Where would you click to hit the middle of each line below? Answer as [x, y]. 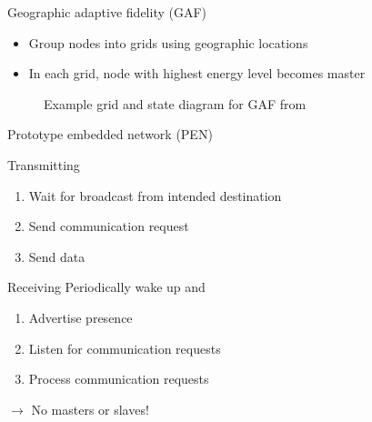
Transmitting [44, 164]
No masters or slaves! [90, 409]
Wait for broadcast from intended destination [155, 195]
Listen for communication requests [125, 348]
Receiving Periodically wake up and [106, 287]
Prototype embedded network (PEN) [110, 134]
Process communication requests [119, 379]
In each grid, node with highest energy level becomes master [197, 73]
